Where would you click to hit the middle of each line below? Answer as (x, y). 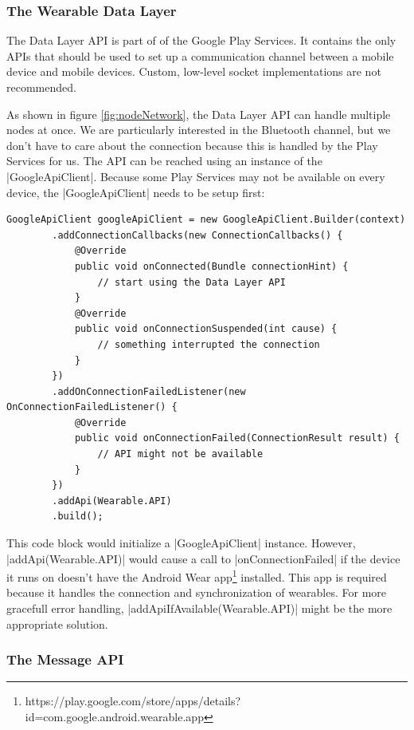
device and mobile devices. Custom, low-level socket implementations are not (194, 71)
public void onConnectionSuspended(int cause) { (206, 329)
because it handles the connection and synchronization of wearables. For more (197, 592)
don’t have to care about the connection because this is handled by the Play (192, 145)
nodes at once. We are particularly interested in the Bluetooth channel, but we (199, 130)
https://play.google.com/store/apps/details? (133, 701)
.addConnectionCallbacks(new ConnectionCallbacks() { (197, 235)
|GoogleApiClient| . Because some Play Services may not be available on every (196, 176)
